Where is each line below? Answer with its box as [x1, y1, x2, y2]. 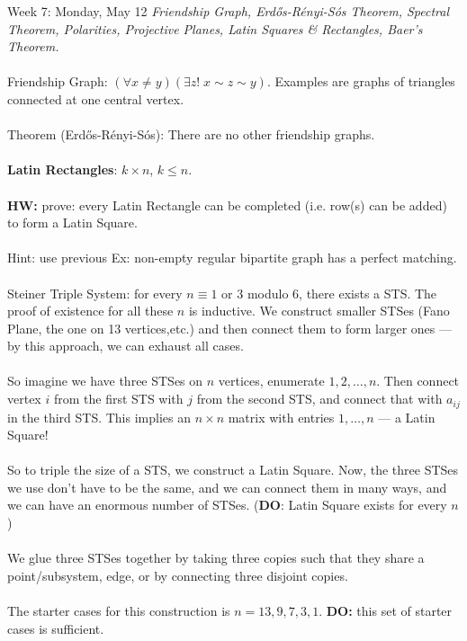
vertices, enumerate [218, 371, 325, 390]
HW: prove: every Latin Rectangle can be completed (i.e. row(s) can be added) [7, 195, 447, 214]
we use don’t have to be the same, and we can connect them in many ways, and [7, 477, 447, 496]
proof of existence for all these [7, 301, 174, 320]
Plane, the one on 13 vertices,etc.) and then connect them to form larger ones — [7, 318, 452, 337]
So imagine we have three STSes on [7, 371, 203, 390]
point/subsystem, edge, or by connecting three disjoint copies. [7, 565, 348, 584]
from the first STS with [53, 389, 184, 408]
